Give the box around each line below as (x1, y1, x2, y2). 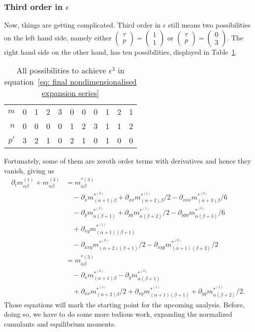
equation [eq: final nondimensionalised (4, 76, 137, 88)
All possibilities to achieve (16, 65, 106, 76)
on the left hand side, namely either (4, 32, 112, 42)
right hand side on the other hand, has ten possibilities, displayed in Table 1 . (4, 46, 237, 57)
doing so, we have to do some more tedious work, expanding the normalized (4, 309, 232, 319)
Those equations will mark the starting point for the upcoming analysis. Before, (4, 299, 245, 309)
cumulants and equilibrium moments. (4, 318, 116, 329)
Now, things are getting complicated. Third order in (4, 20, 161, 30)
